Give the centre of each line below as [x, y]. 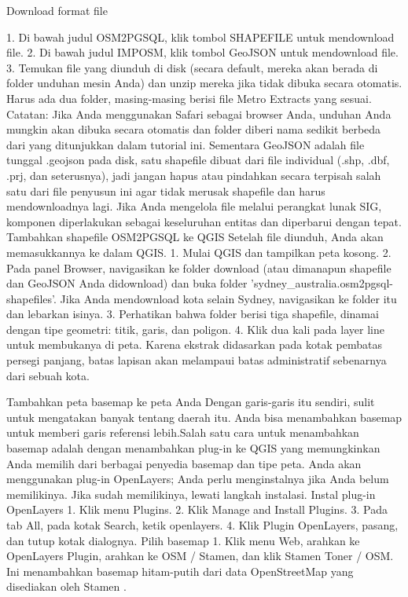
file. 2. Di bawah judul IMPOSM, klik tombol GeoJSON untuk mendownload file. [202, 52]
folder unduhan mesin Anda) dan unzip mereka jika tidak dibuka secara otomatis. [204, 83]
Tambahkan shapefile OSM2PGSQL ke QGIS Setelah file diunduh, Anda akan [195, 237]
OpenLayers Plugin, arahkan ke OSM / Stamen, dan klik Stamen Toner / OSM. [200, 556]
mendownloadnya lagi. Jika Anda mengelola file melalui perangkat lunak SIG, [194, 206]
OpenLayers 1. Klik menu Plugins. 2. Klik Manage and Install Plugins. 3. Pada [197, 509]
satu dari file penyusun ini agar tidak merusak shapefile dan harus [166, 190]
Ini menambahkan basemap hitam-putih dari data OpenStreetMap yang [180, 571]
